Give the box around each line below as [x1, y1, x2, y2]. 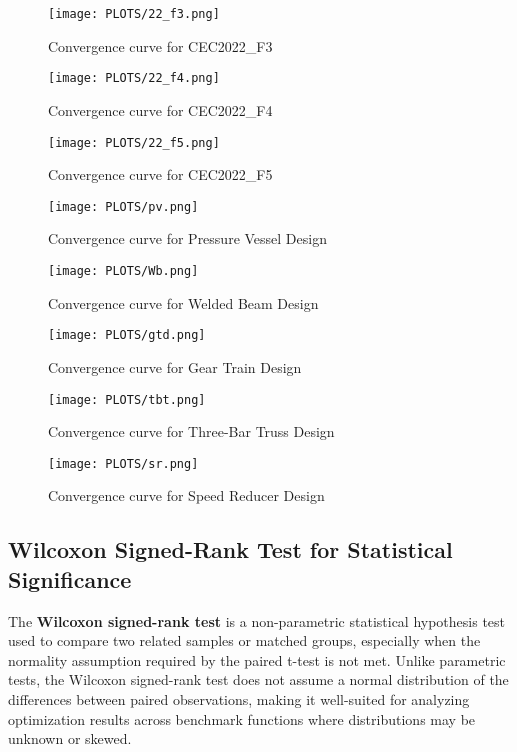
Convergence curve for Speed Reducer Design [48, 485, 325, 506]
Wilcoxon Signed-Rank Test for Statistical [8, 534, 453, 565]
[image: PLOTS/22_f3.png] [48, 7, 220, 21]
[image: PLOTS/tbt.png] [48, 392, 206, 407]
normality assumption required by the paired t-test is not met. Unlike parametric [8, 649, 506, 670]
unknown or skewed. [8, 728, 132, 749]
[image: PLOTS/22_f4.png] [48, 71, 220, 86]
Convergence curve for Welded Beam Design [48, 292, 319, 313]
